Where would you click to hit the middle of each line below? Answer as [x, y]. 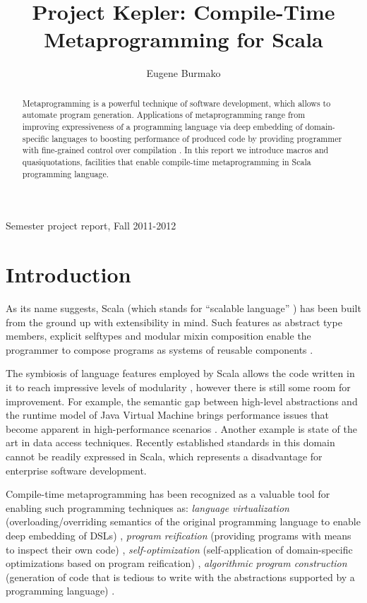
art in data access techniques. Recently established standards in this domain [170, 442]
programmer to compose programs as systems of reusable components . [160, 349]
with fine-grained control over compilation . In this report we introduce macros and [175, 150]
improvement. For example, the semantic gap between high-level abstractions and [182, 401]
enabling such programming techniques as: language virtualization [148, 507]
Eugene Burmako [183, 73]
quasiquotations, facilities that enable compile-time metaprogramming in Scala [167, 161]
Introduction [68, 274]
